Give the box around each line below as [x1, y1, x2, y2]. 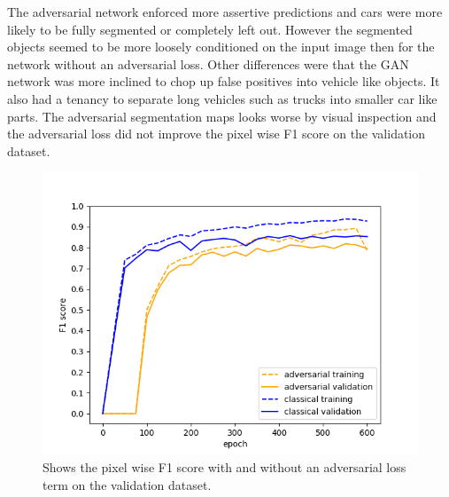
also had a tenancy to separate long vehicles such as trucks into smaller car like [7, 89, 437, 107]
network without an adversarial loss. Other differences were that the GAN [7, 54, 409, 73]
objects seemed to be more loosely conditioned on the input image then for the [7, 37, 435, 56]
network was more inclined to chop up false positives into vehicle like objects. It [7, 72, 440, 91]
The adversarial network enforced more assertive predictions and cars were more [7, 3, 443, 20]
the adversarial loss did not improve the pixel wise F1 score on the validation [7, 124, 426, 143]
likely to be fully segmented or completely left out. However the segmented [7, 20, 413, 38]
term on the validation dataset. [43, 475, 212, 493]
